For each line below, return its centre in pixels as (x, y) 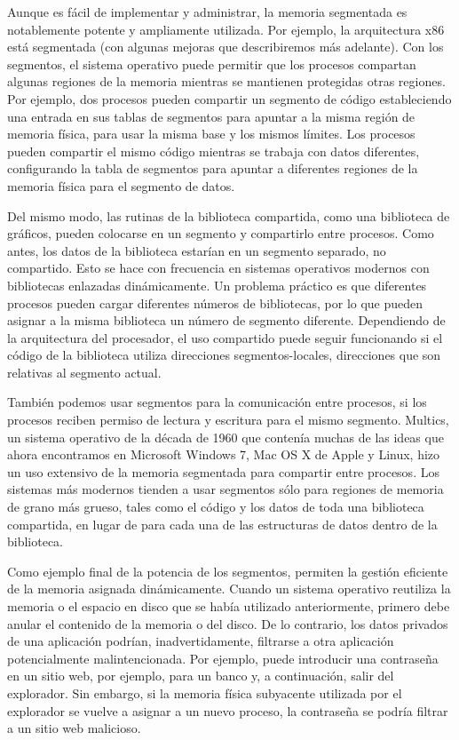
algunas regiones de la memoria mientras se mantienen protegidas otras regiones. (226, 81)
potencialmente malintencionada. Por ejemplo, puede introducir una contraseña (223, 658)
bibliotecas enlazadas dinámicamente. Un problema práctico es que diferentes (217, 285)
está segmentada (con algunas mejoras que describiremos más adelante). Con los (226, 47)
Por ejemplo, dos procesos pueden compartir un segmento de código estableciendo (229, 98)
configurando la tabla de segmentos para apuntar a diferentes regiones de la (213, 168)
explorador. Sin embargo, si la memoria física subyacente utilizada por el (205, 692)
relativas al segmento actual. (84, 372)
